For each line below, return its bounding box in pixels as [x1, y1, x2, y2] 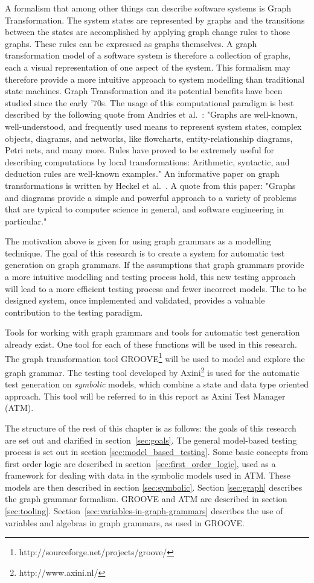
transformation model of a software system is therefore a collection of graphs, [5, 49, 291, 62]
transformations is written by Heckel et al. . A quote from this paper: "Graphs [5, 179, 296, 191]
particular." [5, 214, 47, 227]
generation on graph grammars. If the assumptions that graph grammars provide [5, 258, 304, 271]
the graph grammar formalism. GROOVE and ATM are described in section [5, 492, 287, 505]
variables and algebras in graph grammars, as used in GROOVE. [5, 516, 245, 529]
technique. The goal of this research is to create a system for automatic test [5, 246, 285, 259]
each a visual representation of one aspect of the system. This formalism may [5, 60, 290, 73]
